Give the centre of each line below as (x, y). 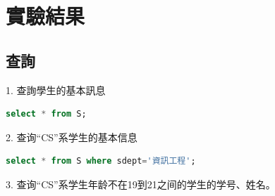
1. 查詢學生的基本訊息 (56, 90)
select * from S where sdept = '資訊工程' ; (101, 161)
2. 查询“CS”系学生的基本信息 (72, 137)
